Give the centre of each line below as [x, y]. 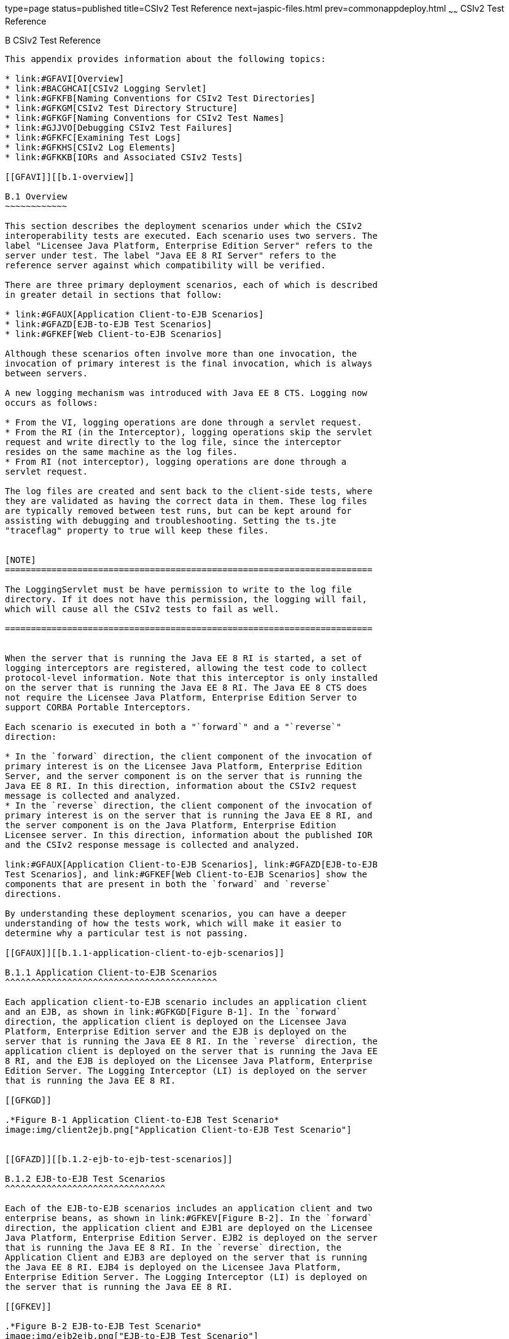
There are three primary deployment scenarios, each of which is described [191, 285]
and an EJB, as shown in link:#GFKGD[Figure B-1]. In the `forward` [173, 1011]
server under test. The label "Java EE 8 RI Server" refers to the [171, 255]
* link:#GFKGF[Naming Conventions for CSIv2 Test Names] [145, 118]
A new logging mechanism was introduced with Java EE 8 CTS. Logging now [186, 393]
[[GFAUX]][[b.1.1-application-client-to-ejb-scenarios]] [145, 953]
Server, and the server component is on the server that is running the [184, 776]
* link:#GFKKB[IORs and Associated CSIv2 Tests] [124, 157]
